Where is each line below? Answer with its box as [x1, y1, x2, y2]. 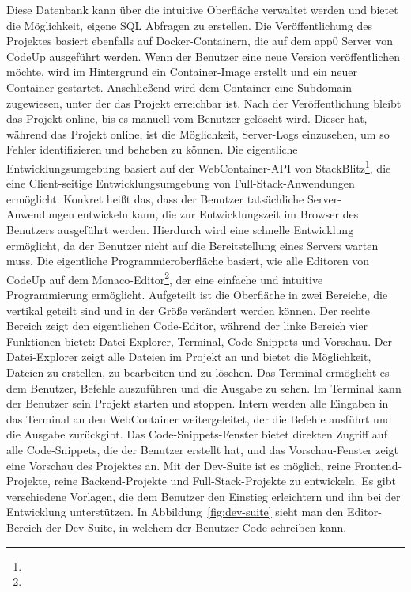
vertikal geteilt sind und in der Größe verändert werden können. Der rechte [6, 302, 370, 318]
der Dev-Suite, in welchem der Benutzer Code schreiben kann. [45, 518, 347, 535]
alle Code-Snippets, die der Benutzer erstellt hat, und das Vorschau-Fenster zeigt [6, 441, 399, 457]
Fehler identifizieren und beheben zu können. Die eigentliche [6, 141, 298, 157]
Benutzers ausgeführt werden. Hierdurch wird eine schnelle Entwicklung [6, 221, 354, 237]
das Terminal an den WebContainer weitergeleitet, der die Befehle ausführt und [6, 410, 392, 427]
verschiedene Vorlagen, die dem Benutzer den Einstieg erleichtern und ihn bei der [6, 488, 401, 504]
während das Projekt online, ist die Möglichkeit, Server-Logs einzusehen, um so [6, 125, 390, 142]
